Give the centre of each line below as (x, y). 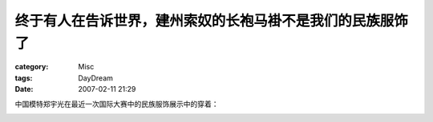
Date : (24, 89)
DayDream (96, 78)
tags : (24, 78)
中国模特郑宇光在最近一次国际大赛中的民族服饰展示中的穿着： (117, 104)
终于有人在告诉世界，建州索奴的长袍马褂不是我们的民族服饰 (212, 21)
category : (32, 67)
